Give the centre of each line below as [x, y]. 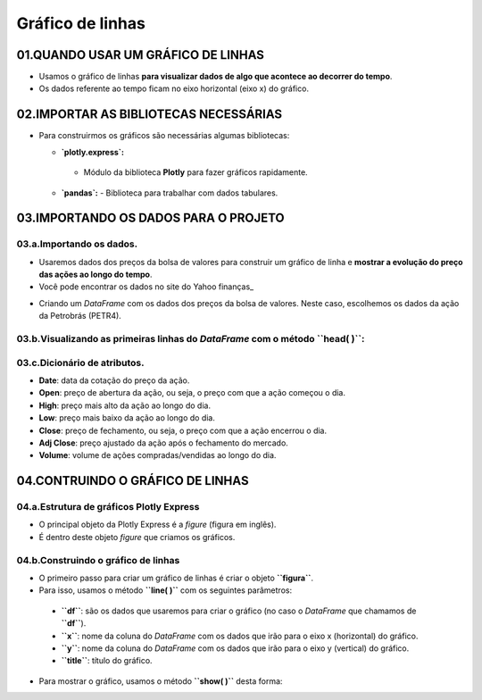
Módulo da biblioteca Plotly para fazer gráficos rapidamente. [195, 172]
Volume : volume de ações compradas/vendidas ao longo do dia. [158, 455]
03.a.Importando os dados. [77, 244]
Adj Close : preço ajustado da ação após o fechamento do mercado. [164, 443]
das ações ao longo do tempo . [96, 275]
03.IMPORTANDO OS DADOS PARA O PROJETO [150, 218]
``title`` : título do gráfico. [107, 661]
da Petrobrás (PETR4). [80, 316]
